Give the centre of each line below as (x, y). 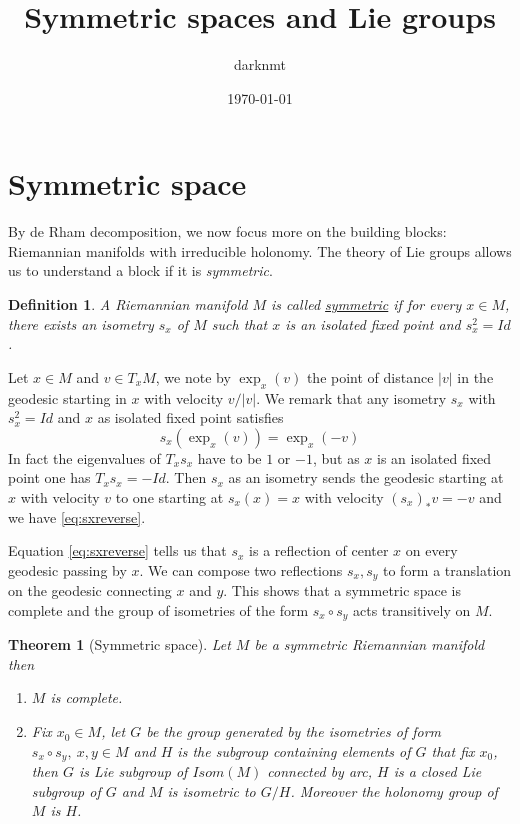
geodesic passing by (67, 569)
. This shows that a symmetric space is (342, 590)
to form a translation (447, 569)
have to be (229, 457)
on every (431, 550)
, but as (336, 457)
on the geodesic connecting (90, 590)
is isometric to (211, 790)
